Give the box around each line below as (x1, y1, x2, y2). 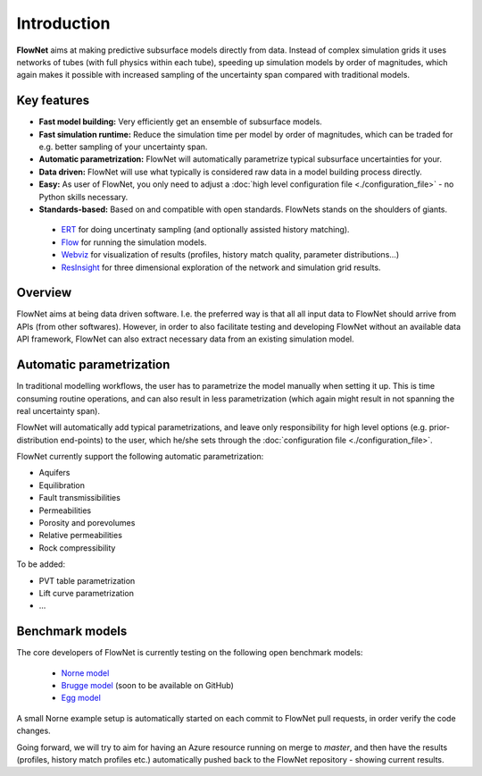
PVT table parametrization (38, 575, 136, 586)
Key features (16, 93, 89, 108)
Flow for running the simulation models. (61, 237, 207, 248)
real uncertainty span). (16, 405, 100, 416)
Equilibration (38, 479, 85, 491)
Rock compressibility (38, 542, 116, 553)
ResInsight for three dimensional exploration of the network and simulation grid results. (61, 262, 381, 273)
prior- (428, 422, 451, 433)
